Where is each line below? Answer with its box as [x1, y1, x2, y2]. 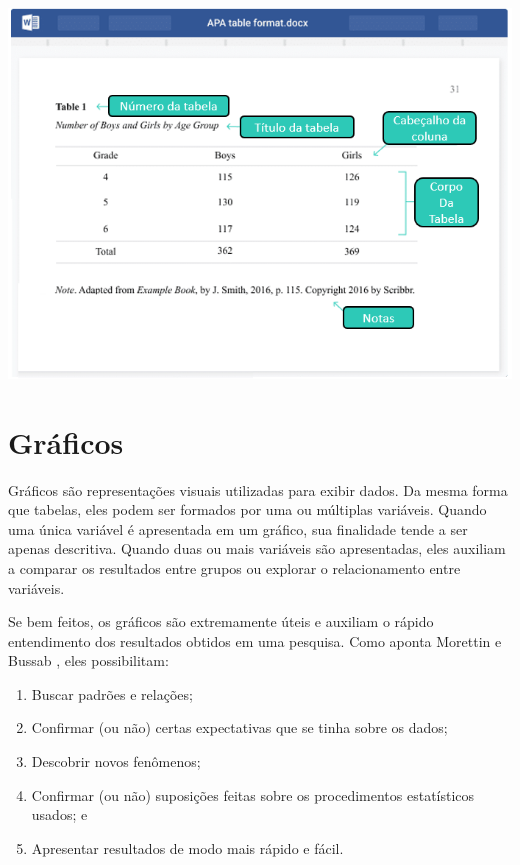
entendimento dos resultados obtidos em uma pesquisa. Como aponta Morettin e [8, 630, 502, 651]
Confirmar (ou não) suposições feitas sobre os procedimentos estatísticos [31, 784, 475, 805]
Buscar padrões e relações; [31, 683, 193, 704]
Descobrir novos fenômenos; [31, 751, 201, 772]
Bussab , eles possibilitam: [8, 650, 169, 671]
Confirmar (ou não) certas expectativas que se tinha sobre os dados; [31, 717, 448, 738]
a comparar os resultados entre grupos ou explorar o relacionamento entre [8, 557, 461, 578]
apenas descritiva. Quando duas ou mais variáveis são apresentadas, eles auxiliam [8, 538, 506, 559]
